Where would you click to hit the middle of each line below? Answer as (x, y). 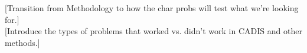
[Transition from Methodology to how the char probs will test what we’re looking (152, 8)
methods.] (22, 42)
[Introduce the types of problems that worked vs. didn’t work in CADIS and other (153, 31)
